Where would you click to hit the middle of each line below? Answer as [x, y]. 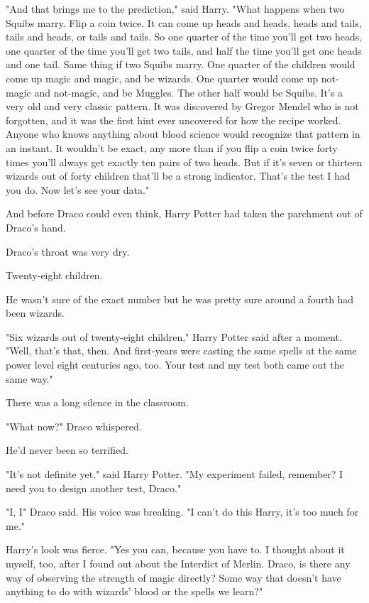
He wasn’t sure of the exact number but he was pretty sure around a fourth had [180, 299]
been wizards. [35, 313]
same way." [29, 378]
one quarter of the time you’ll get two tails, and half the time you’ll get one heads [184, 50]
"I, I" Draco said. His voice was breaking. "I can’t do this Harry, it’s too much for [182, 512]
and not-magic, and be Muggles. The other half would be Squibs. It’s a [189, 92]
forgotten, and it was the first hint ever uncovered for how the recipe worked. [174, 120]
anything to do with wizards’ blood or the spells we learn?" [134, 591]
